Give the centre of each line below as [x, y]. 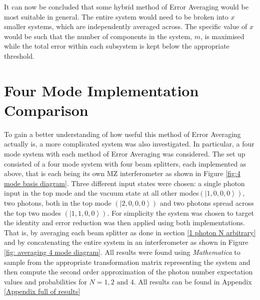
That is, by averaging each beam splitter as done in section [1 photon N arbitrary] [130, 232]
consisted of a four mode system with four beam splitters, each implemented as [125, 163]
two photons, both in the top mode [58, 203]
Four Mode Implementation [101, 90]
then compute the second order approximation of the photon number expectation [128, 272]
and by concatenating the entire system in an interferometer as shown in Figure [126, 242]
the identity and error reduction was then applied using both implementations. [124, 222]
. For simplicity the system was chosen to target [180, 212]
